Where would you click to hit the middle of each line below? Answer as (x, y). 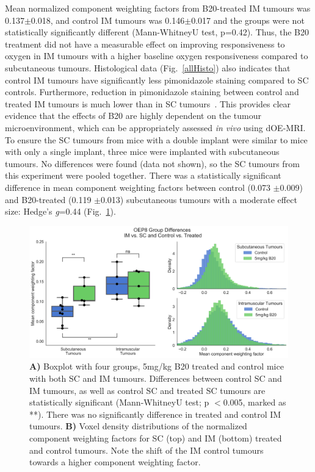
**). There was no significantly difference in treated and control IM (155, 414)
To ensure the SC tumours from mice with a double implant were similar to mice (156, 139)
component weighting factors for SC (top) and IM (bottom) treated (156, 438)
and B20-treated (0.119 (48, 199)
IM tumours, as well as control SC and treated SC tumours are (147, 390)
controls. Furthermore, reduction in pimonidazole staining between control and (152, 92)
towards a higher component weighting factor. (115, 462)
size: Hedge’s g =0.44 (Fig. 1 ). (60, 211)
